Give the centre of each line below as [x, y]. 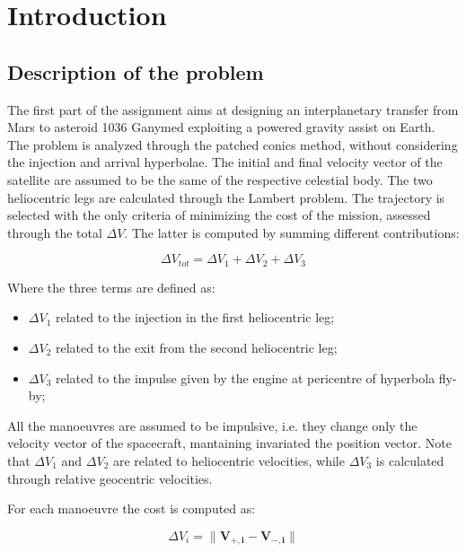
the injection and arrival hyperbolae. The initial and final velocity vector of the [225, 162]
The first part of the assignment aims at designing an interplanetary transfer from [233, 109]
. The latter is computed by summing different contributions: [292, 232]
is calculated [410, 460]
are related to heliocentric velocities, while [229, 460]
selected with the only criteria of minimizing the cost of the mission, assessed [219, 215]
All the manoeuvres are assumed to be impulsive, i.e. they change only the [212, 425]
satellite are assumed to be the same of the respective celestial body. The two [220, 179]
